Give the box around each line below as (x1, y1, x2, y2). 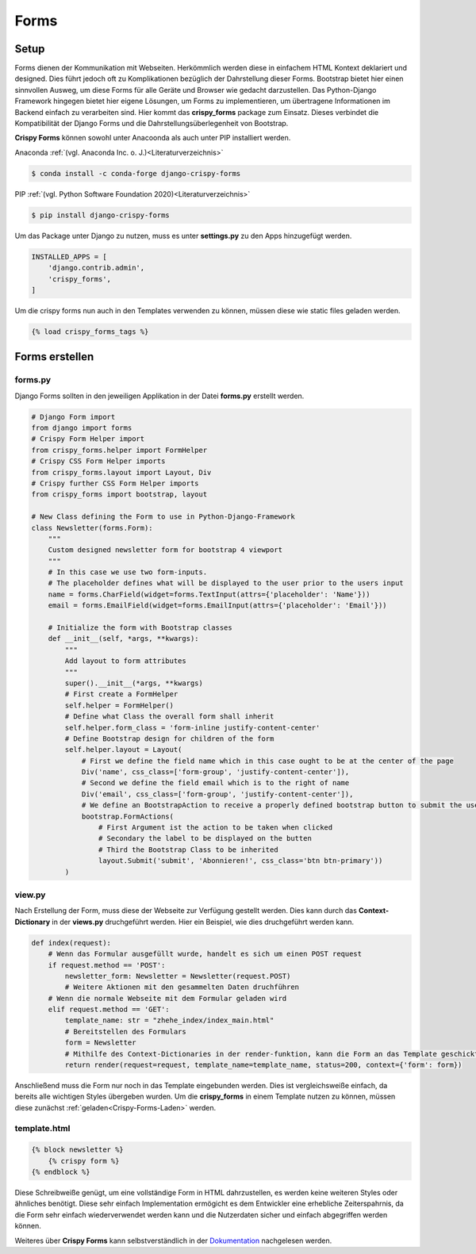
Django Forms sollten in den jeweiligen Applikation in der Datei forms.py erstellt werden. (14, 391, 305, 401)
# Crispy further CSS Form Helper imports (31, 478, 199, 488)
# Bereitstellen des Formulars (64, 1027, 186, 1036)
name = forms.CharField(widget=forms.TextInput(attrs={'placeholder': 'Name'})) (48, 589, 370, 599)
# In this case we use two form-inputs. (48, 568, 208, 577)
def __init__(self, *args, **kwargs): (48, 635, 199, 643)
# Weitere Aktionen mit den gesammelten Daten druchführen (64, 983, 300, 991)
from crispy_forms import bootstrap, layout (31, 490, 208, 499)
